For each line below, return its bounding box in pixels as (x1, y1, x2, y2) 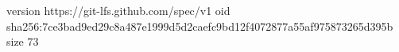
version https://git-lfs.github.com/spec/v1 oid (6, 2, 230, 18)
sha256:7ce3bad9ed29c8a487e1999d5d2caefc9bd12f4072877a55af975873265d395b (6, 17, 393, 34)
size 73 (6, 33, 39, 50)
